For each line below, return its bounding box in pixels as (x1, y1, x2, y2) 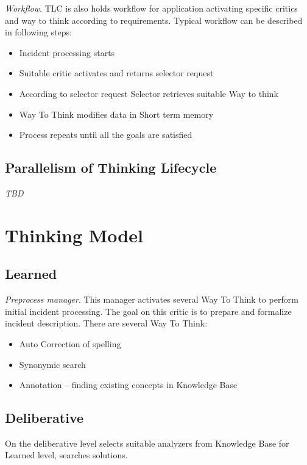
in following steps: (5, 26, 72, 38)
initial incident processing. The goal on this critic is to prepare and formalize (5, 305, 292, 317)
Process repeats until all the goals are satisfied (19, 128, 192, 141)
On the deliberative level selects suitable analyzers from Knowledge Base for (5, 436, 289, 449)
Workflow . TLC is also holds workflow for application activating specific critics (5, 2, 298, 14)
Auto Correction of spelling (19, 337, 121, 350)
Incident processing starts (19, 46, 115, 59)
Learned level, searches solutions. (5, 449, 128, 461)
